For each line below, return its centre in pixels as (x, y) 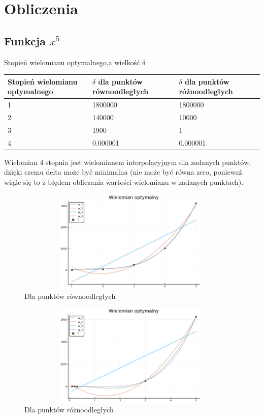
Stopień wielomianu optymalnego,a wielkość (72, 62)
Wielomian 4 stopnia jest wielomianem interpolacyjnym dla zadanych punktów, (127, 162)
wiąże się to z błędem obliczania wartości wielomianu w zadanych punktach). (124, 182)
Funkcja (25, 40)
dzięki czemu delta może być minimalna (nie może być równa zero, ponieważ (123, 172)
